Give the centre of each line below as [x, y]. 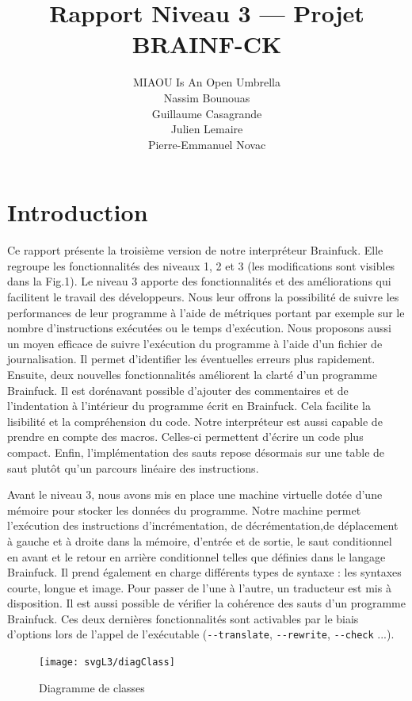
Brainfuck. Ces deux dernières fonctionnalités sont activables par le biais [183, 618]
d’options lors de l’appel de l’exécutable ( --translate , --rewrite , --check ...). [201, 634]
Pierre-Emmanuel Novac [207, 144]
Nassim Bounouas [207, 97]
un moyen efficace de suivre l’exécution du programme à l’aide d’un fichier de [195, 343]
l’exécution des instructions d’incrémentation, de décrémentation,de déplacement [203, 525]
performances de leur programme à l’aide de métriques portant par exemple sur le [206, 312]
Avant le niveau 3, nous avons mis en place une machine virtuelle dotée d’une [195, 494]
